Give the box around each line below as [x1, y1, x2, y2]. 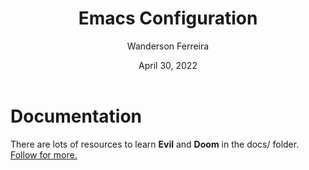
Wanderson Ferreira [126, 40, 210, 52]
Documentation [10, 105, 143, 127]
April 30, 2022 [138, 59, 198, 71]
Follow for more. [10, 148, 78, 161]
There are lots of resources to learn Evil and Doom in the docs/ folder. [10, 138, 300, 150]
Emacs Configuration [78, 7, 258, 30]
